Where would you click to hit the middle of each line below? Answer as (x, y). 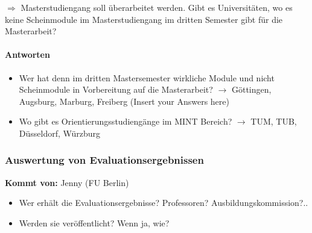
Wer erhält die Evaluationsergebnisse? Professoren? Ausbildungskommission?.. (164, 203)
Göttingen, (251, 89)
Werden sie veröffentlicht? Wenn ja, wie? (94, 222)
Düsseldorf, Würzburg (60, 133)
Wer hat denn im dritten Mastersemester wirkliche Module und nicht (147, 77)
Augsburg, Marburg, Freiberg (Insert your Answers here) (124, 101)
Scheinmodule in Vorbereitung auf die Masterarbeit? (116, 89)
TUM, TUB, (274, 121)
